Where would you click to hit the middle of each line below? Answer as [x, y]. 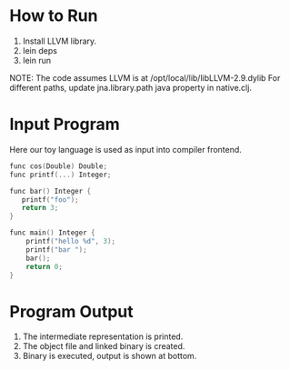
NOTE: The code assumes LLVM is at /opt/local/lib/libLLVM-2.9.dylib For [145, 77]
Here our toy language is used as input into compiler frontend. [126, 149]
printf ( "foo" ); [50, 200]
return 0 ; [45, 266]
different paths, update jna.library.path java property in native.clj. [131, 87]
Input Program [65, 125]
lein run [37, 60]
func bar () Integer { [50, 191]
